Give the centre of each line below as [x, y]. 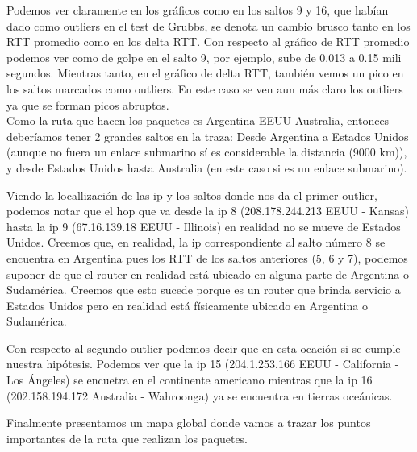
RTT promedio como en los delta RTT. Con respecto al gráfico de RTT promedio [208, 41]
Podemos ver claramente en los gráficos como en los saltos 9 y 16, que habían [198, 10]
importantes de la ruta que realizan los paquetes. [127, 438]
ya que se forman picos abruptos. [88, 104]
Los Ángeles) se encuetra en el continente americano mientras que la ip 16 [190, 380]
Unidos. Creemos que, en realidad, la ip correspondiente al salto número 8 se [196, 242]
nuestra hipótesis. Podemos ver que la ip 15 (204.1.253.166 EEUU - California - [203, 364]
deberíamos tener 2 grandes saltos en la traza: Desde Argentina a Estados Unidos [208, 136]
